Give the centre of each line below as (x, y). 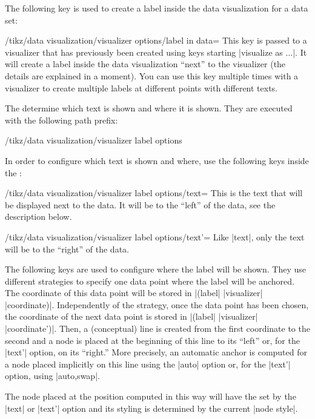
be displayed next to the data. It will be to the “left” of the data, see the (140, 204)
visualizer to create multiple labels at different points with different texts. (141, 87)
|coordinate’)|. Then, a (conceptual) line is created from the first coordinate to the (157, 328)
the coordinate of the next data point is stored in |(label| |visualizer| (131, 316)
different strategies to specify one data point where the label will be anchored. (150, 281)
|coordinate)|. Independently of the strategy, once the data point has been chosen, (157, 304)
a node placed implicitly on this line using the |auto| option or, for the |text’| (148, 364)
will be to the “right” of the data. (67, 249)
